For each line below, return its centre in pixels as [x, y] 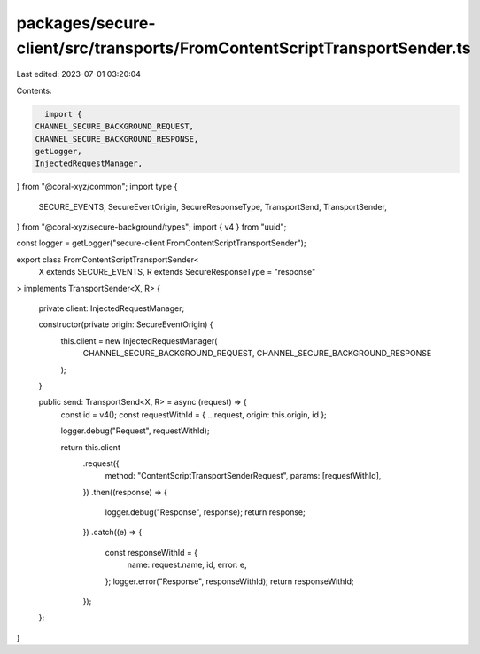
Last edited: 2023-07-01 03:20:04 [79, 74]
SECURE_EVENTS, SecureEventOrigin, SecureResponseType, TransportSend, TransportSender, [213, 206]
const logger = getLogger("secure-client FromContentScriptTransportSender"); [161, 243]
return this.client [91, 447]
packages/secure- [86, 23]
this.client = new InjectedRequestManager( [139, 340]
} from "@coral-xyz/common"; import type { [97, 187]
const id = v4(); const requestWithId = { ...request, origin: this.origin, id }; [194, 414]
